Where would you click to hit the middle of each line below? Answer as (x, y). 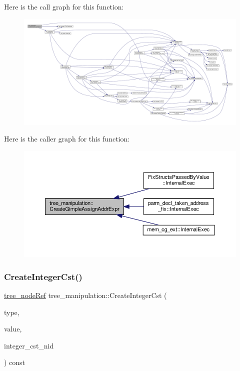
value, (13, 329)
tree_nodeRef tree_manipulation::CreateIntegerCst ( (85, 295)
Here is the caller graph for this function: (67, 139)
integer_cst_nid (29, 345)
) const (15, 362)
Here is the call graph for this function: (64, 6)
